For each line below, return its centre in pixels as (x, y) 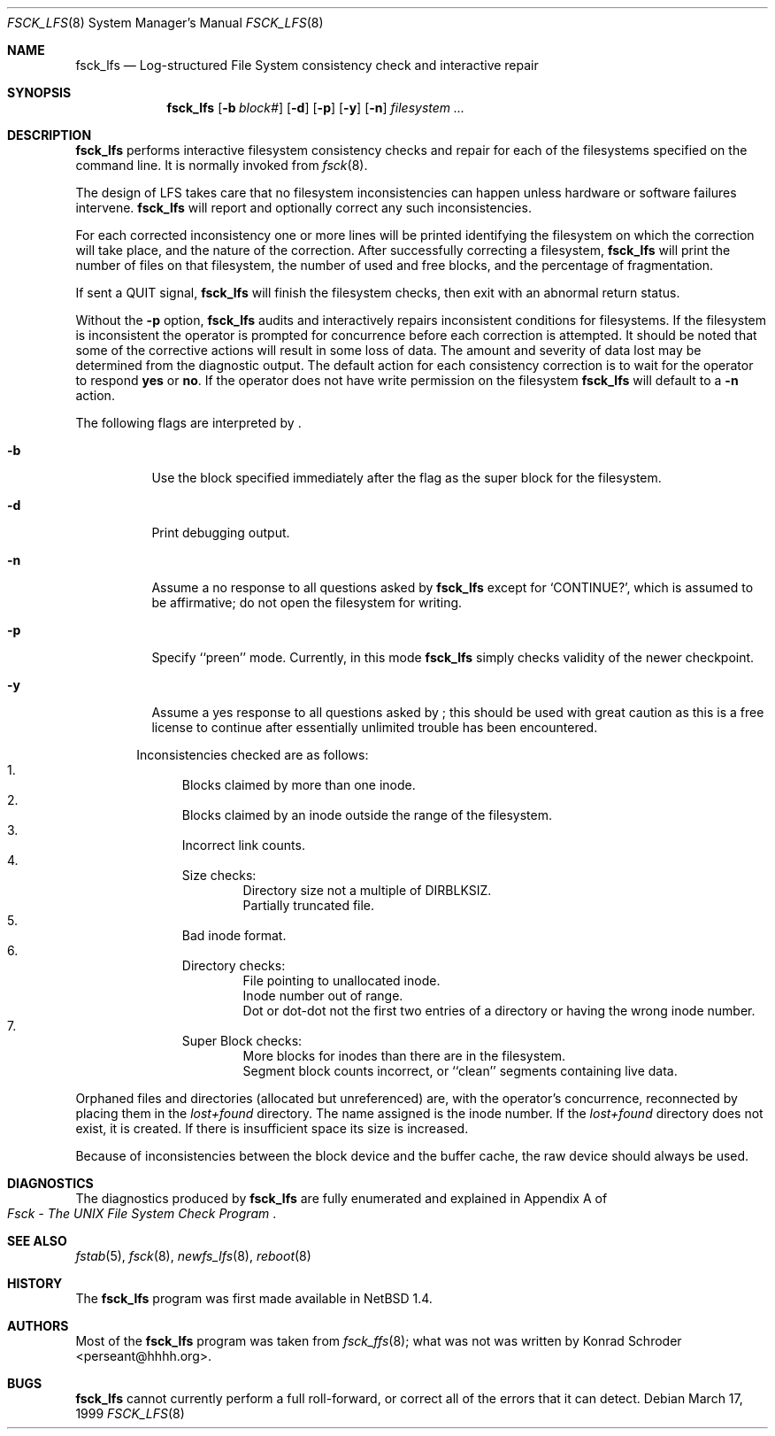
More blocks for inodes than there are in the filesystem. (404, 1056)
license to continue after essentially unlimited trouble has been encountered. (375, 727)
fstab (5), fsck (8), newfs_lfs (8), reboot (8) (193, 1256)
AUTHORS (38, 1326)
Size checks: (219, 875)
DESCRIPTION (50, 135)
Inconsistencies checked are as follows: (253, 755)
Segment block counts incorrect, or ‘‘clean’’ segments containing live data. (460, 1071)
